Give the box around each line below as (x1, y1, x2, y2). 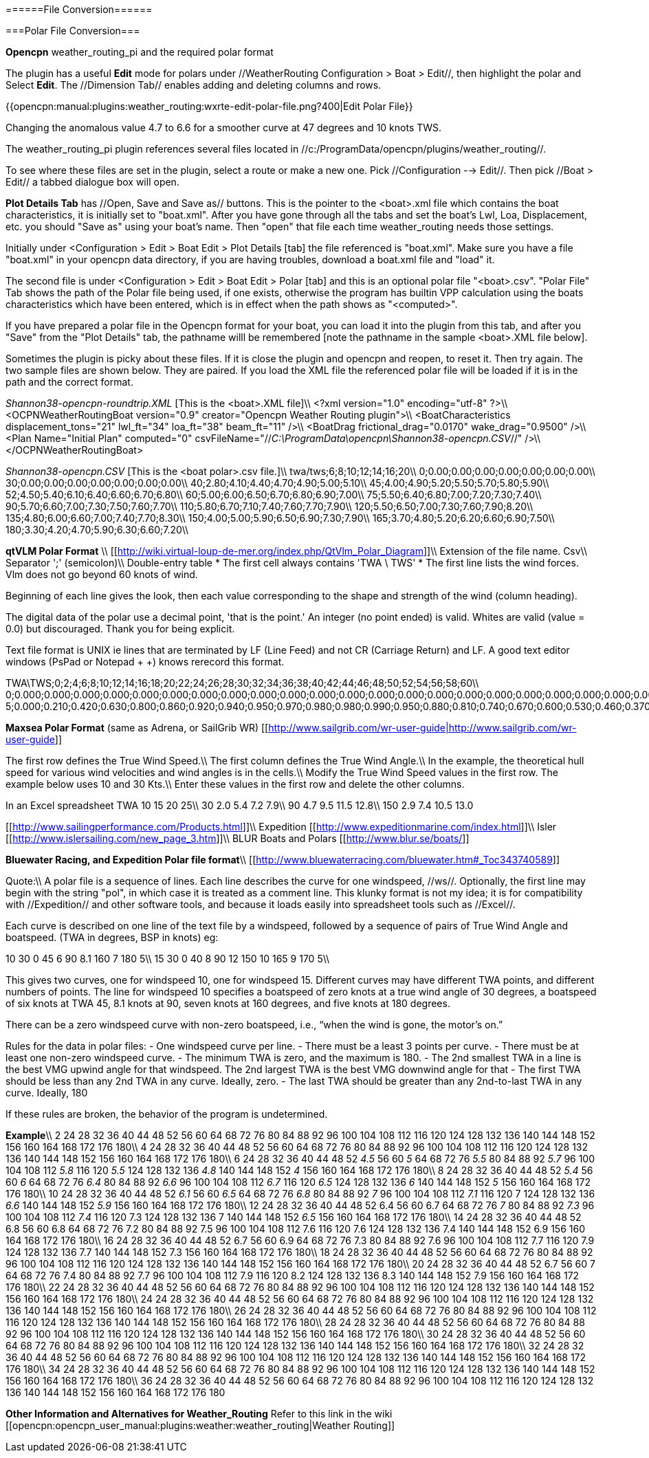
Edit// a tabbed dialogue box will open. (5, 176, 179, 188)
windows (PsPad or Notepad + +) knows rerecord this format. (5, 656, 285, 667)
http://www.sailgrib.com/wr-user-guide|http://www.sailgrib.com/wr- (268, 722, 577, 733)
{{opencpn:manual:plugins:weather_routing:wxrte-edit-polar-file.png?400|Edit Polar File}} (5, 100, 413, 112)
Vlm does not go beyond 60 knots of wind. (5, 568, 198, 580)
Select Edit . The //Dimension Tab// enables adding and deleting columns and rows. (5, 79, 382, 91)
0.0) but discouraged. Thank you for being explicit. (5, 623, 235, 634)
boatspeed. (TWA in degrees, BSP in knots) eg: (5, 931, 219, 943)
